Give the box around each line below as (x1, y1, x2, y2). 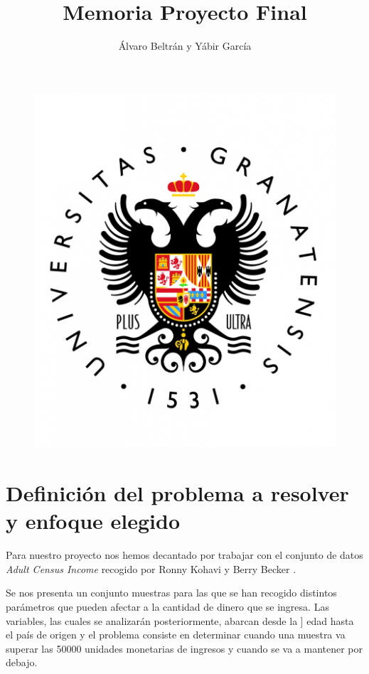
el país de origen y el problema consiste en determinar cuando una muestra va (6, 627, 346, 642)
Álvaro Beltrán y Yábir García (118, 38, 252, 53)
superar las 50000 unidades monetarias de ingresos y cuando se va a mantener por (6, 641, 363, 656)
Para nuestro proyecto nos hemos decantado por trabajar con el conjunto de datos (6, 547, 363, 562)
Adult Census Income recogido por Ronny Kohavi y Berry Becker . (6, 561, 296, 576)
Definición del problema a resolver (6, 478, 349, 508)
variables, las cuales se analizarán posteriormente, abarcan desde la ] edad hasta (6, 613, 354, 628)
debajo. (6, 655, 38, 670)
